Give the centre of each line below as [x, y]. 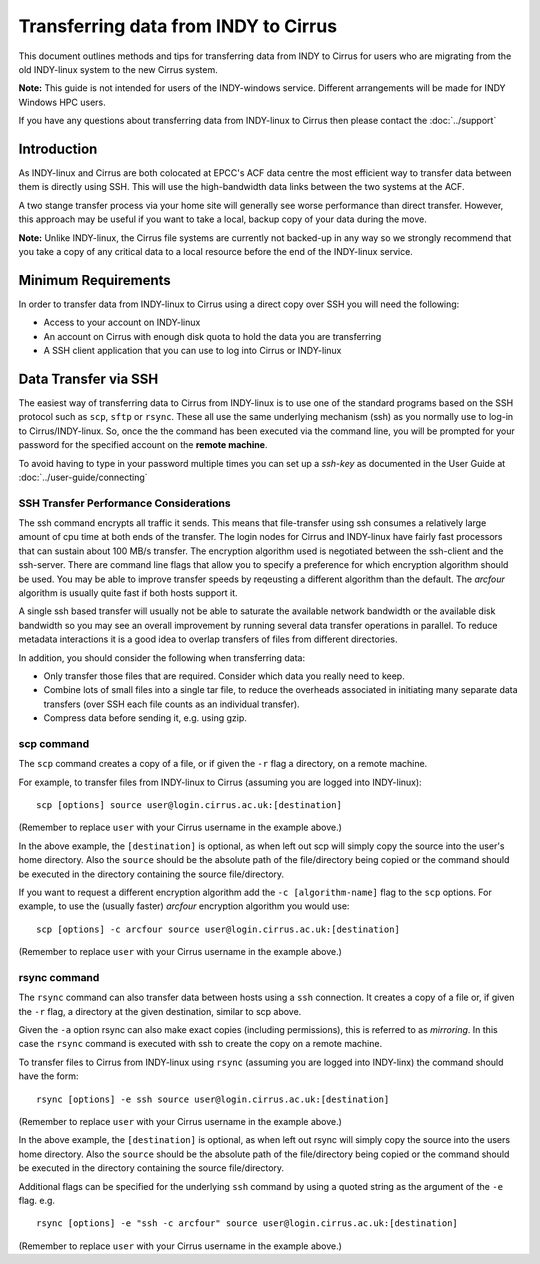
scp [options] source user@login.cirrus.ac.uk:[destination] [189, 805]
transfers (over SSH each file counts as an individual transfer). [171, 704]
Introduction [58, 148]
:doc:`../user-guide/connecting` [83, 477]
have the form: [48, 1076]
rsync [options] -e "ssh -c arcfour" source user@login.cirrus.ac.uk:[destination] [247, 1223]
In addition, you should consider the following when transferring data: [161, 657]
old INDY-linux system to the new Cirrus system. [118, 69]
